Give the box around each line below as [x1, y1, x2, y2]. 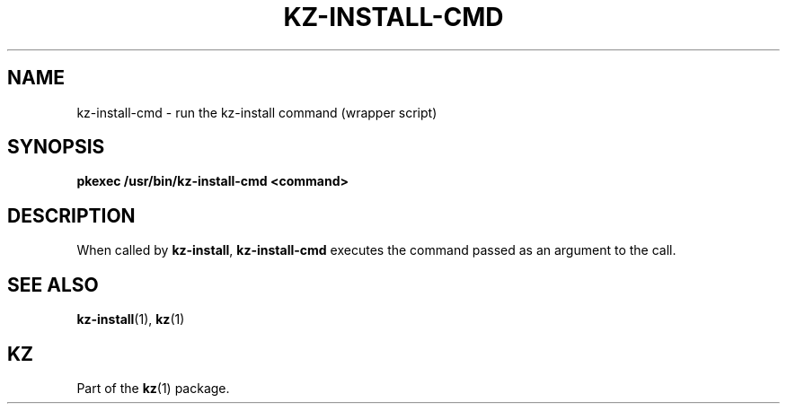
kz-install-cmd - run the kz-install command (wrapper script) [76, 104, 438, 120]
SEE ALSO [7, 273, 99, 296]
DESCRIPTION [7, 204, 136, 227]
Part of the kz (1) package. [76, 380, 230, 396]
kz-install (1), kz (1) [76, 311, 185, 328]
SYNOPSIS [7, 136, 105, 159]
